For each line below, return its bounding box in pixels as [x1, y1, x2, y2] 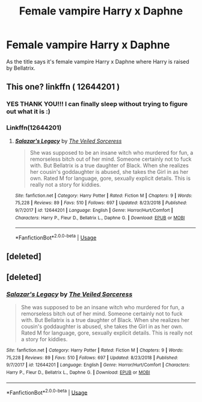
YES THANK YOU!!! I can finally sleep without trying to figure [6, 100, 188, 108]
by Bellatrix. [6, 64, 36, 72]
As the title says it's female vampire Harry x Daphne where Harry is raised [6, 58, 189, 65]
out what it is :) [6, 107, 50, 116]
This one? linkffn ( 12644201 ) [6, 82, 120, 92]
